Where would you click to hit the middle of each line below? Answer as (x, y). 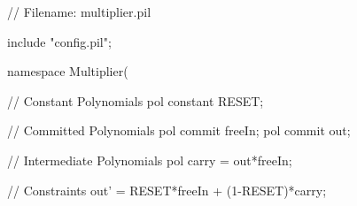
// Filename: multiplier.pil (79, 11)
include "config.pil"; (59, 41)
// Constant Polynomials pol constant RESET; (136, 100)
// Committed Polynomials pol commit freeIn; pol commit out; (179, 130)
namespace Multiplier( (68, 71)
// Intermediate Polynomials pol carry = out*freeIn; (150, 160)
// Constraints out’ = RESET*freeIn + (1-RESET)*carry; (167, 190)
